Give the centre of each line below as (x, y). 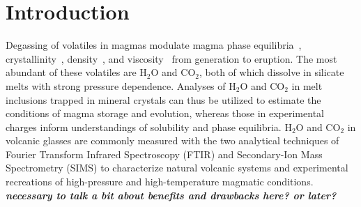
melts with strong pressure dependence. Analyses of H (121, 85)
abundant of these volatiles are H (76, 72)
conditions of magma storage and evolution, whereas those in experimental (165, 113)
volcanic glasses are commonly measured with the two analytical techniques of (172, 140)
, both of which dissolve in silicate (271, 72)
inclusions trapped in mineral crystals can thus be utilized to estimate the (163, 99)
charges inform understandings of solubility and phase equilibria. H (149, 127)
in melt (307, 85)
